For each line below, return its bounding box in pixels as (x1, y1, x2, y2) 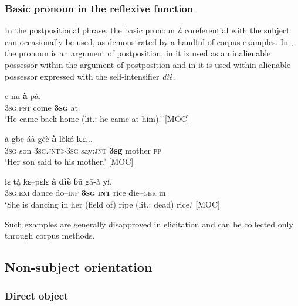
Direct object (5, 288, 69, 303)
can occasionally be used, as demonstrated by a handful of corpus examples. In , (5, 35, 293, 47)
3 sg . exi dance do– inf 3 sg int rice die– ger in (5, 186, 166, 199)
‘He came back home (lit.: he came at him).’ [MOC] (5, 113, 189, 125)
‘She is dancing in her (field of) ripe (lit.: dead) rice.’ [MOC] (5, 198, 220, 210)
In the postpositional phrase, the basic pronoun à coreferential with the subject (5, 24, 290, 36)
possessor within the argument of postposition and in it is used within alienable (5, 59, 291, 70)
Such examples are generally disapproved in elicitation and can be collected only (5, 217, 293, 230)
